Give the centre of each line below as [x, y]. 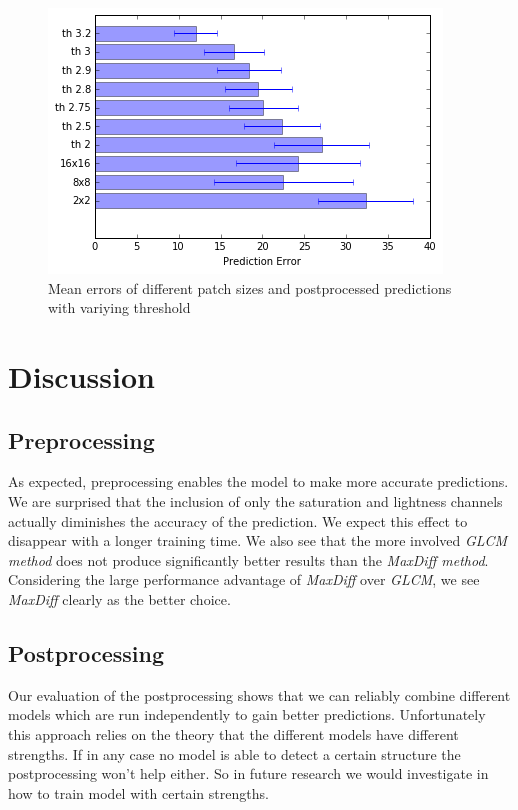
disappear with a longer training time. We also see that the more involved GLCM [258, 540]
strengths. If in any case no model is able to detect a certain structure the [234, 753]
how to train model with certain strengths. [138, 792]
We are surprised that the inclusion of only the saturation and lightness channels [255, 500]
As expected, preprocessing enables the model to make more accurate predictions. [258, 481]
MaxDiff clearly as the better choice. [119, 598]
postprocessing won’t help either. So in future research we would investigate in [248, 773]
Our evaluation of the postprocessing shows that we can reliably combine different [259, 694]
